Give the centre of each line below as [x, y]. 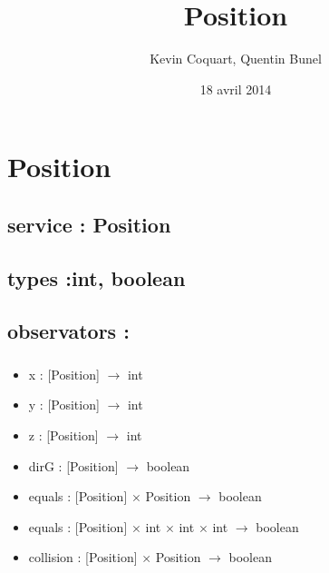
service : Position [89, 224]
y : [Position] [64, 405]
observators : [68, 331]
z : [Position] [63, 435]
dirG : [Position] [73, 465]
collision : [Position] [83, 557]
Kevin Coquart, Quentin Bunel [236, 59]
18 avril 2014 [236, 89]
